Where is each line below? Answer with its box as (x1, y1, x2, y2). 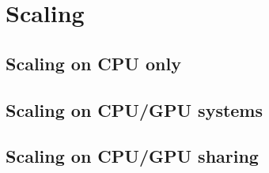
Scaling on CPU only (6, 51, 181, 75)
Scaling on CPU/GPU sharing (6, 144, 259, 168)
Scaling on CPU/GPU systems (6, 97, 263, 122)
